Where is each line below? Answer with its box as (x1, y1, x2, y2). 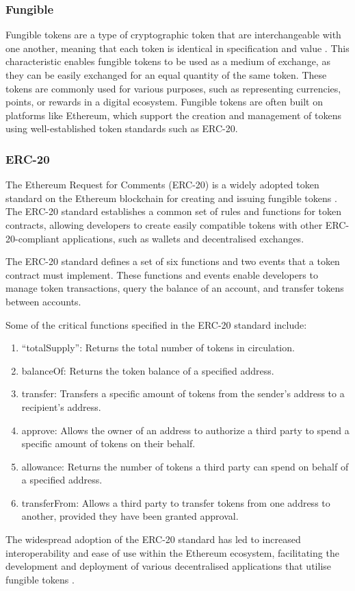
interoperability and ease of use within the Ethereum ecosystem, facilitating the (5, 545, 339, 559)
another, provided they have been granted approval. (21, 509, 239, 523)
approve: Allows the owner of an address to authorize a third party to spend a (21, 423, 350, 437)
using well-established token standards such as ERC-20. (5, 121, 238, 136)
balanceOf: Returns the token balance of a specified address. (21, 363, 274, 377)
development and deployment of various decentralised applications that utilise (5, 559, 332, 573)
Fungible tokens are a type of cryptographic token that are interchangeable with (5, 27, 341, 42)
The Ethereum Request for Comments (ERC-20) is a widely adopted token (5, 177, 319, 192)
